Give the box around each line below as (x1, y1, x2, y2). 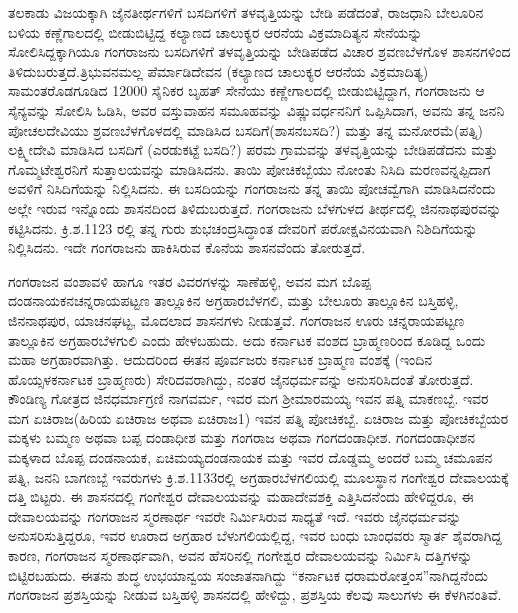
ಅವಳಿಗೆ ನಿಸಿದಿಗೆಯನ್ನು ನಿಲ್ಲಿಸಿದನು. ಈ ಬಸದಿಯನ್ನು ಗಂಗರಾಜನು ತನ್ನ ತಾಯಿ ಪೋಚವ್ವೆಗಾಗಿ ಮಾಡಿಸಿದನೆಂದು (8, 178, 496, 199)
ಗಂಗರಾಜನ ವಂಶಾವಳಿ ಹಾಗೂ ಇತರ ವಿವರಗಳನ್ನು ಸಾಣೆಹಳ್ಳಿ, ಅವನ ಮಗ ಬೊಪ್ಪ (8, 270, 372, 291)
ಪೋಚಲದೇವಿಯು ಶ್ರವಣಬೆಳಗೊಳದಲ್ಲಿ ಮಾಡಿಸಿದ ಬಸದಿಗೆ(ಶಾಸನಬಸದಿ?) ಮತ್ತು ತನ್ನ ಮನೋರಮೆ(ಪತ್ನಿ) (8, 119, 484, 140)
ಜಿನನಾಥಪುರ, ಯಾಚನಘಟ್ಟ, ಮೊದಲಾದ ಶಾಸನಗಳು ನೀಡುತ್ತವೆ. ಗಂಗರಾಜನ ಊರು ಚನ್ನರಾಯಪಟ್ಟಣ (8, 309, 465, 330)
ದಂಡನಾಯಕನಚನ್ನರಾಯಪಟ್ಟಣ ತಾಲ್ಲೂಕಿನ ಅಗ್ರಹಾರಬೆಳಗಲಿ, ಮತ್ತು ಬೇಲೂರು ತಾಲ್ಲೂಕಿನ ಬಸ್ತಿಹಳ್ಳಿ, (8, 290, 459, 311)
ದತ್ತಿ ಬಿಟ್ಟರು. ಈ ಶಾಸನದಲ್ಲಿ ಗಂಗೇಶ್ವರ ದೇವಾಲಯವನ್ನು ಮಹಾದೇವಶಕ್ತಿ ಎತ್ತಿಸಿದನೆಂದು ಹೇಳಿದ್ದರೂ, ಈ (8, 486, 474, 507)
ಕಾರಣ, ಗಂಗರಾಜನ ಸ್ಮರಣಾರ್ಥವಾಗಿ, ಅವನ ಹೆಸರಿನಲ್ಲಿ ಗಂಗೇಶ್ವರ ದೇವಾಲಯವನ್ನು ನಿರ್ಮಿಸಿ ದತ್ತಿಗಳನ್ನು (8, 545, 473, 566)
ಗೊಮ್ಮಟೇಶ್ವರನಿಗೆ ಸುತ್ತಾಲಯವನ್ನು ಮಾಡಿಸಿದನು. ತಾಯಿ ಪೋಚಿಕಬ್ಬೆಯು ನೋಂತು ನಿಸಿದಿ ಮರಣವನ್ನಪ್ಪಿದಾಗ (8, 158, 491, 179)
